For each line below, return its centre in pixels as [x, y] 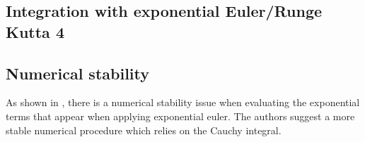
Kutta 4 [35, 31]
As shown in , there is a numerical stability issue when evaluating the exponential [183, 102]
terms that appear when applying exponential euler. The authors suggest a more [180, 116]
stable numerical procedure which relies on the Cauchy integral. [144, 130]
